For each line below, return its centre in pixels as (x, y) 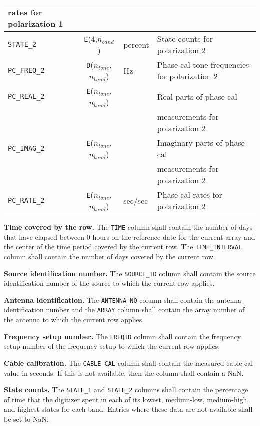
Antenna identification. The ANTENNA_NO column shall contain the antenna (123, 300)
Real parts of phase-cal (197, 96)
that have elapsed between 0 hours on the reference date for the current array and (130, 237)
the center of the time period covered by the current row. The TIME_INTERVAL (123, 247)
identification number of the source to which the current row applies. (109, 283)
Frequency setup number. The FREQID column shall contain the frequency (123, 336)
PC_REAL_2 (26, 96)
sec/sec (136, 200)
